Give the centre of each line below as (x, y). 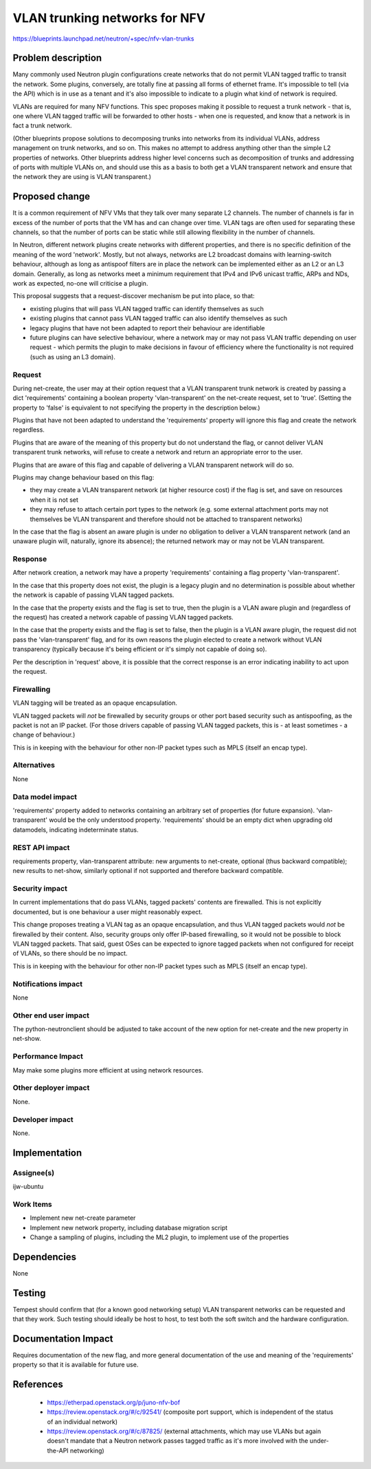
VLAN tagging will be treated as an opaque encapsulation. (95, 703)
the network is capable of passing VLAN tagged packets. (93, 595)
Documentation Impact (63, 1339)
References (38, 1385)
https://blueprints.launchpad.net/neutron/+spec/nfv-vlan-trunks (103, 39)
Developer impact (43, 1119)
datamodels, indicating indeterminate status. (76, 829)
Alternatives (34, 765)
